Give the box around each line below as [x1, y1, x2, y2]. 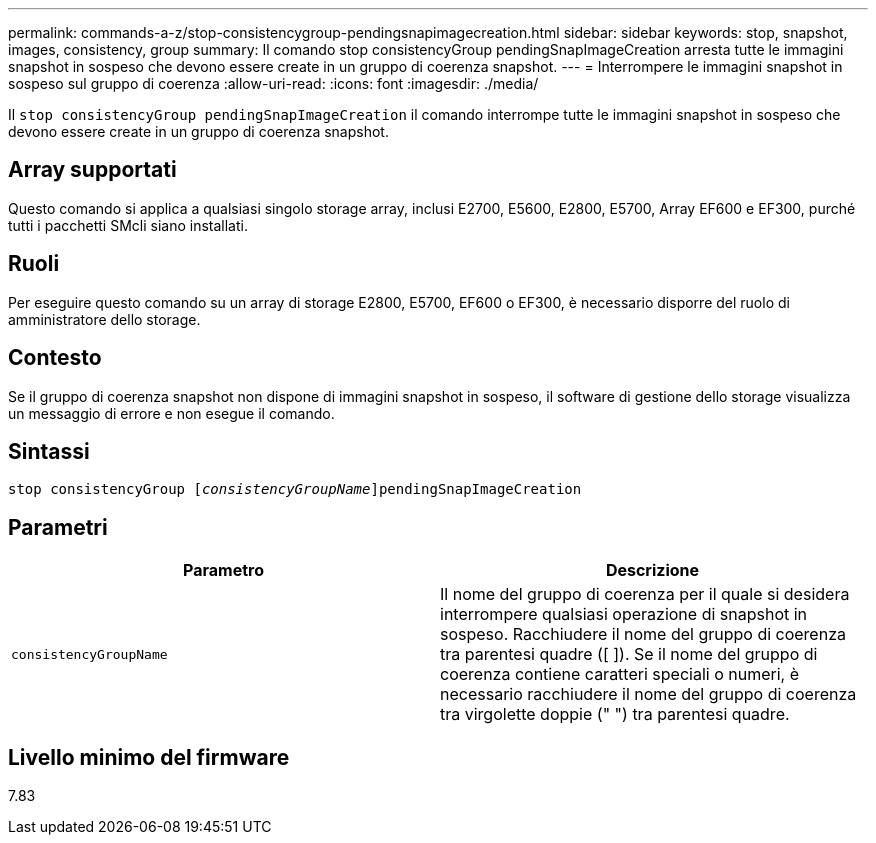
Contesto [8, 345, 102, 371]
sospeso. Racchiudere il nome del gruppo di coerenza [440, 624, 846, 645]
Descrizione [605, 560, 700, 581]
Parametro [183, 560, 264, 581]
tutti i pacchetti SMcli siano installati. [8, 216, 248, 234]
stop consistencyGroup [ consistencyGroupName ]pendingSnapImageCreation [8, 481, 582, 498]
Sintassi [8, 438, 90, 464]
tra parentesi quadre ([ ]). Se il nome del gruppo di [440, 644, 818, 665]
